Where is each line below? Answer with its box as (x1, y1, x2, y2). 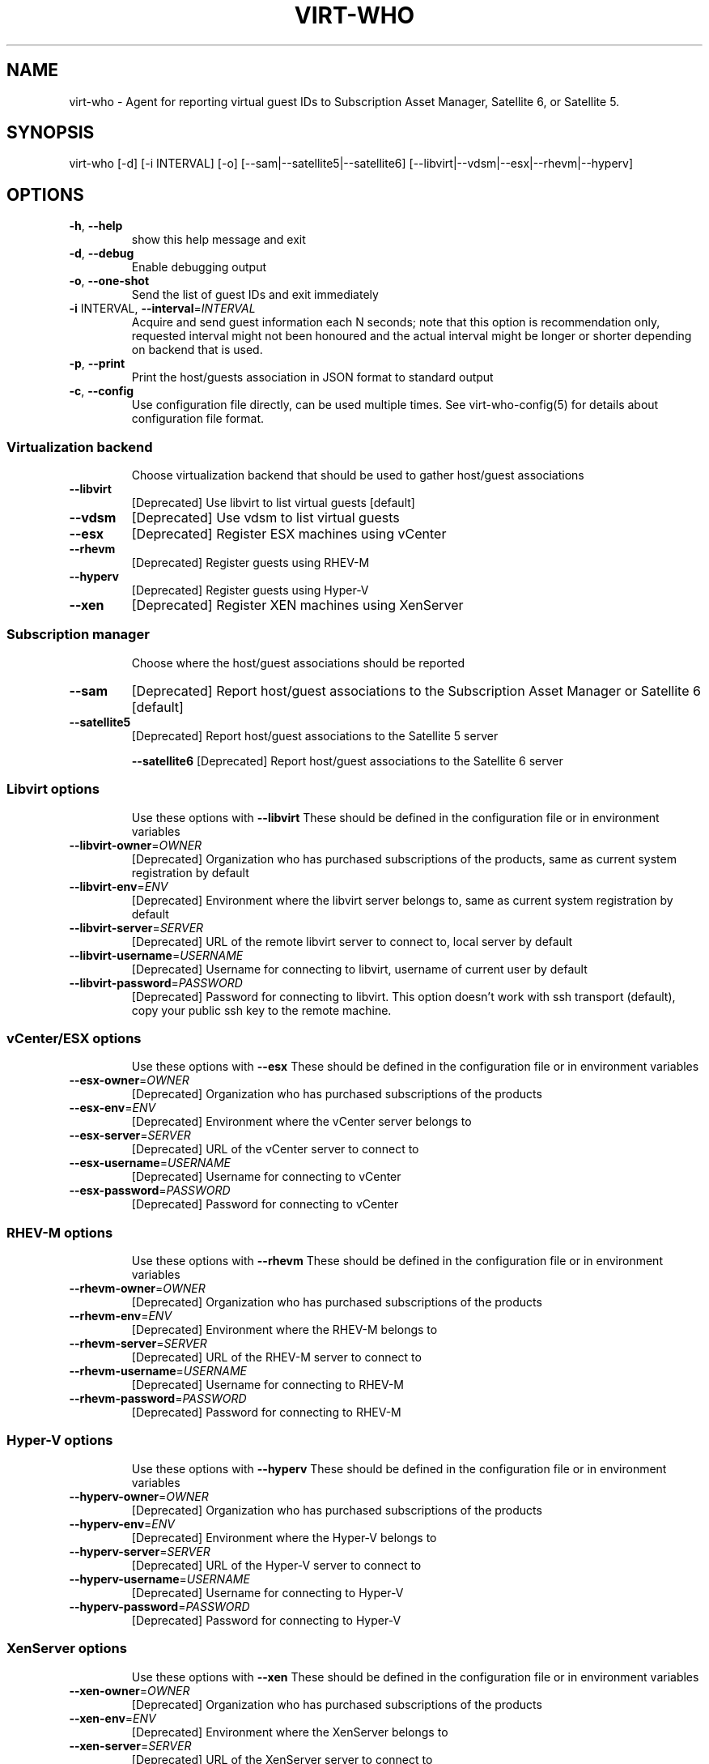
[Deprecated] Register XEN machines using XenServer (131, 597, 464, 614)
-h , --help (69, 219, 123, 233)
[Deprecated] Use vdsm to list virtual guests (131, 509, 400, 526)
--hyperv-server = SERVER (69, 1544, 210, 1558)
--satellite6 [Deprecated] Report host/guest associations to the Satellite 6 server (131, 753, 563, 768)
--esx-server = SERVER (69, 1128, 191, 1143)
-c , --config (69, 384, 134, 398)
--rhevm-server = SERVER (69, 1336, 207, 1351)
